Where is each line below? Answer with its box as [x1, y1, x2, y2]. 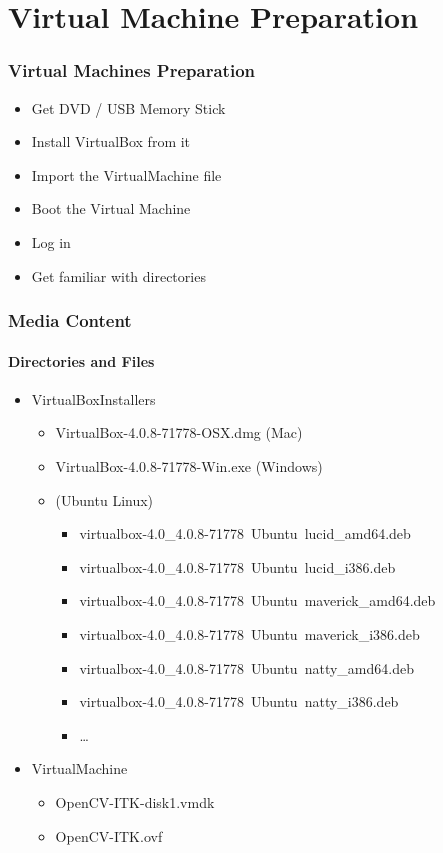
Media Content [8, 308, 132, 333]
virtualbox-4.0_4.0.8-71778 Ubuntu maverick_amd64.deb [79, 590, 436, 611]
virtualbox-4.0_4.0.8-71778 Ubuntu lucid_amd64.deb [79, 523, 411, 544]
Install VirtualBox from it [31, 131, 191, 152]
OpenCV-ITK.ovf [55, 825, 163, 846]
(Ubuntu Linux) [55, 489, 154, 510]
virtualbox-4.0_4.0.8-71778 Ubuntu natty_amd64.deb [79, 657, 414, 678]
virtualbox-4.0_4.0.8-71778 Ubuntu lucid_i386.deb [79, 556, 396, 577]
